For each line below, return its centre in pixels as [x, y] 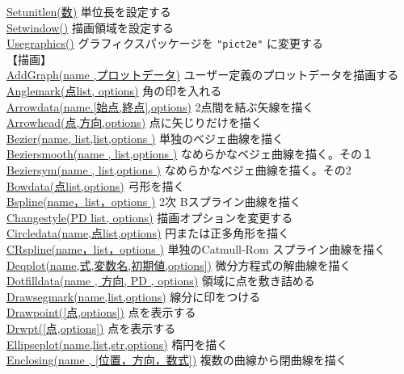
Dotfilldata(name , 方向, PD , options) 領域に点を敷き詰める [161, 281]
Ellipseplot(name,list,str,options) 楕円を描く [118, 344]
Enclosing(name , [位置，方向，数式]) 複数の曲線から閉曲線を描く [177, 360]
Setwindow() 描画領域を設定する [90, 27]
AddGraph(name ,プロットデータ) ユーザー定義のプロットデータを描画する [203, 75]
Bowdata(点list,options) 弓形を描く [96, 185]
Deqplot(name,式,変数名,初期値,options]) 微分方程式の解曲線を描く [179, 265]
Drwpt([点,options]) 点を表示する [91, 328]
